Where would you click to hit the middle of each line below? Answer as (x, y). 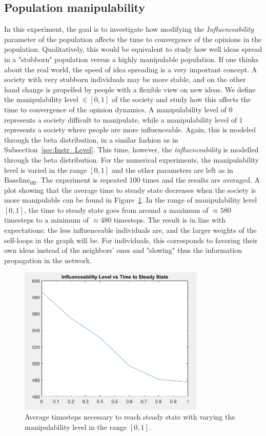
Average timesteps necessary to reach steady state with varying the (130, 417)
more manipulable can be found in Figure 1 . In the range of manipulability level (131, 200)
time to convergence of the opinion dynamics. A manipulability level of (115, 109)
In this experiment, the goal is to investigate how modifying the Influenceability (129, 29)
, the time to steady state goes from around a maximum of (116, 210)
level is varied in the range (46, 170)
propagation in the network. (48, 260)
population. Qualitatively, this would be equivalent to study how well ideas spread (133, 49)
